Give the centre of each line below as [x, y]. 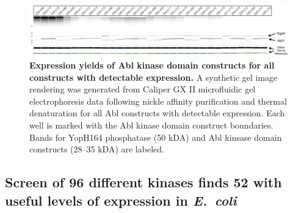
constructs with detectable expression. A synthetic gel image [154, 77]
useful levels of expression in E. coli [121, 200]
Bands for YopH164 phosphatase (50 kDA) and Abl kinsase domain [156, 137]
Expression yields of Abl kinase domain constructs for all [152, 65]
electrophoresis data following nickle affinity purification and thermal [158, 101]
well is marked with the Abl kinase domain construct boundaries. [151, 125]
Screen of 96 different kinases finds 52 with [143, 182]
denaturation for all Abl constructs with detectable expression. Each [157, 113]
